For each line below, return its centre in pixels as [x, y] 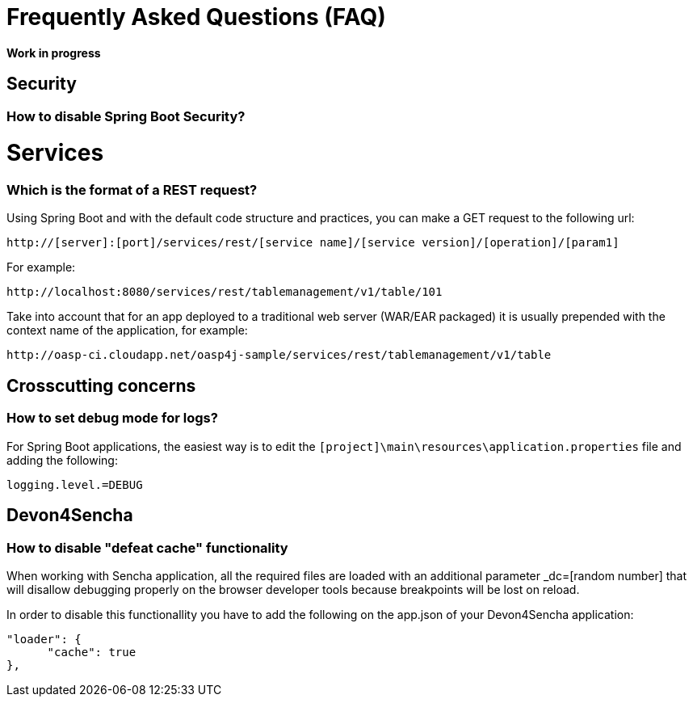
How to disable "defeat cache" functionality [147, 547]
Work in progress [54, 53]
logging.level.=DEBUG [75, 484]
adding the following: [62, 460]
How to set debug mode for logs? [112, 418]
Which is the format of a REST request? [132, 190]
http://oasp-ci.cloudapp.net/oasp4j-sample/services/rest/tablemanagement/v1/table [279, 355]
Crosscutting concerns [101, 385]
